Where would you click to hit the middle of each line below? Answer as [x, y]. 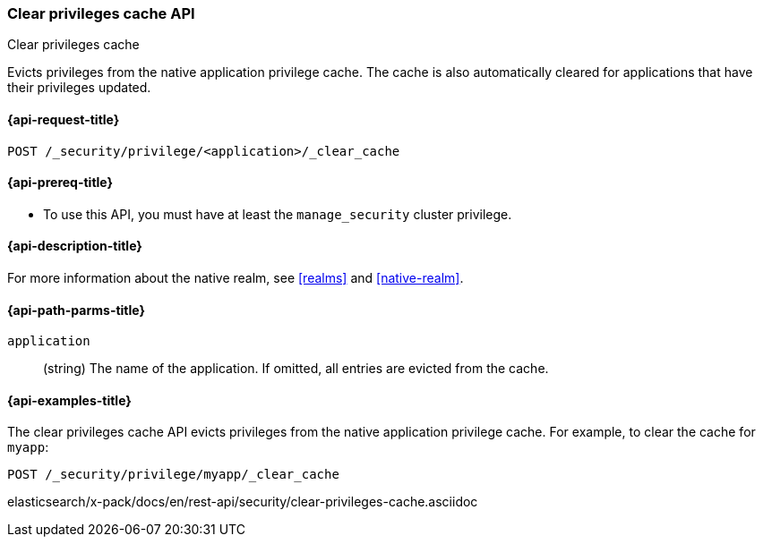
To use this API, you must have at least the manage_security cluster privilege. [278, 214]
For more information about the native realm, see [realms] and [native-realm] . [236, 278]
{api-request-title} [64, 119]
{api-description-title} [75, 246]
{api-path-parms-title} [77, 310]
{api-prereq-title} [60, 183]
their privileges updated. [79, 88]
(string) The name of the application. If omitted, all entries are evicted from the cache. [296, 369]
